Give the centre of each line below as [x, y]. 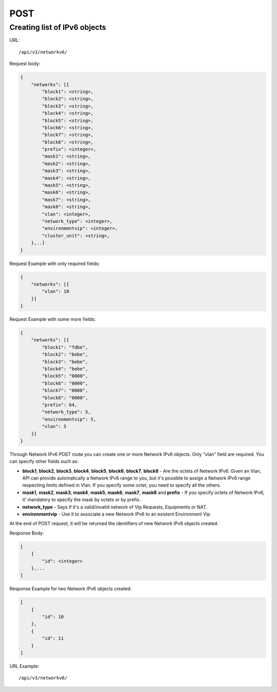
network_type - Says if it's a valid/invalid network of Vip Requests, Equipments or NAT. [115, 507]
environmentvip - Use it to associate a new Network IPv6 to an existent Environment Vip [116, 514]
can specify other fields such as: [44, 462]
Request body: [25, 64]
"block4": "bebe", [65, 369]
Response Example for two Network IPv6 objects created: [71, 589]
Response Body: [27, 533]
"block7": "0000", [65, 391]
